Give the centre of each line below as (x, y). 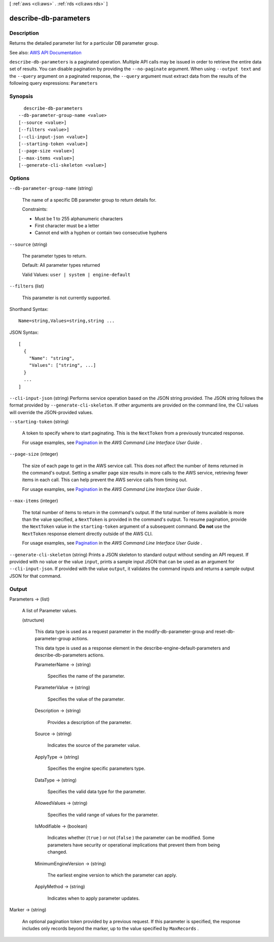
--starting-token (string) (39, 422)
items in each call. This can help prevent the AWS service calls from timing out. (105, 480)
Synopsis (21, 96)
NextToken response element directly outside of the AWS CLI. (88, 533)
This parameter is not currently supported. (66, 298)
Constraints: (35, 209)
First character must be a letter (67, 226)
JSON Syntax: (24, 332)
